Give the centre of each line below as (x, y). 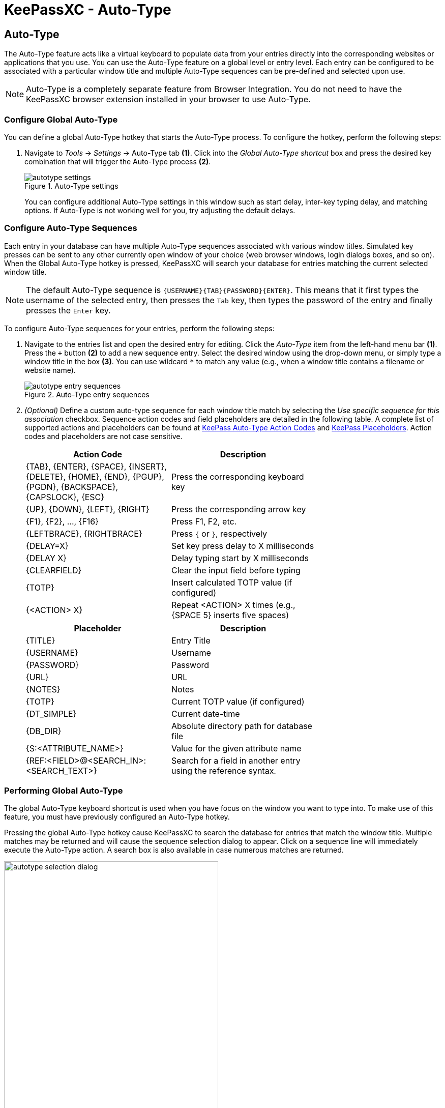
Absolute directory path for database (242, 726)
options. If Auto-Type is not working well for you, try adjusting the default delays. (160, 210)
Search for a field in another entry (236, 760)
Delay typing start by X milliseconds (240, 558)
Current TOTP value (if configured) (238, 701)
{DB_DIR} (44, 731)
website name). (50, 370)
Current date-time (206, 713)
